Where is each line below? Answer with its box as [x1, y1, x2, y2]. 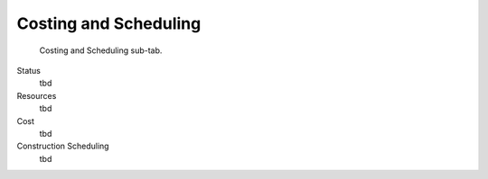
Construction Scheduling [16, 140, 109, 152]
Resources [16, 90, 57, 101]
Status [16, 65, 41, 76]
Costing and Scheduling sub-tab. [39, 45, 163, 56]
